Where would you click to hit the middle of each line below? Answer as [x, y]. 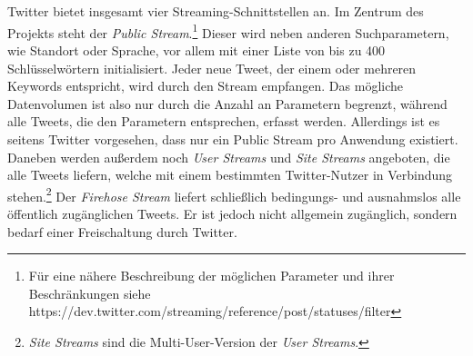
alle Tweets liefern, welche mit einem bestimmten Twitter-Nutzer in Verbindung [230, 175]
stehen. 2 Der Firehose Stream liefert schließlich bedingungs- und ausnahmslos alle [234, 194]
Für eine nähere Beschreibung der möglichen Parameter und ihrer [211, 276]
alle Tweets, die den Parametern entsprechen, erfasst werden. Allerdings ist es [224, 121]
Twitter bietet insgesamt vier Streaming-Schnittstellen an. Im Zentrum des [216, 11]
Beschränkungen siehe [90, 293]
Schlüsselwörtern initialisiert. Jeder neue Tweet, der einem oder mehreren [212, 68]
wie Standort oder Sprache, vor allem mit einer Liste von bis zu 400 [196, 50]
